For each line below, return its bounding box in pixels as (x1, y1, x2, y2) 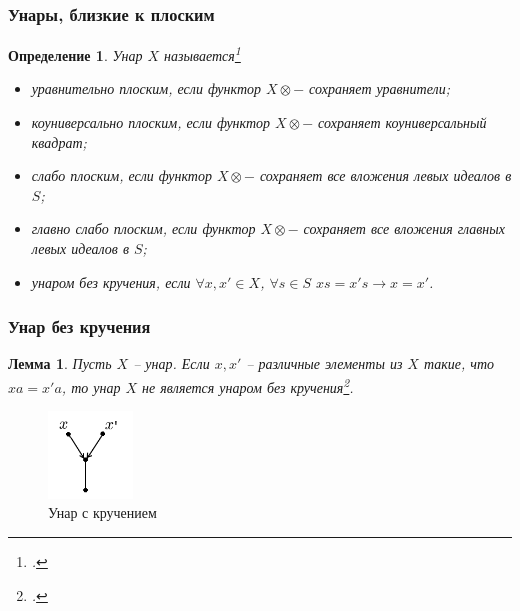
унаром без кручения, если (31, 271, 191, 292)
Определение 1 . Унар (8, 44, 143, 65)
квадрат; (31, 131, 87, 152)
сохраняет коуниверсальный (318, 112, 487, 133)
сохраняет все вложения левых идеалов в (259, 165, 512, 186)
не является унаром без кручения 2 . (142, 374, 354, 397)
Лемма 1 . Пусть (8, 353, 112, 374)
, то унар (61, 376, 121, 397)
